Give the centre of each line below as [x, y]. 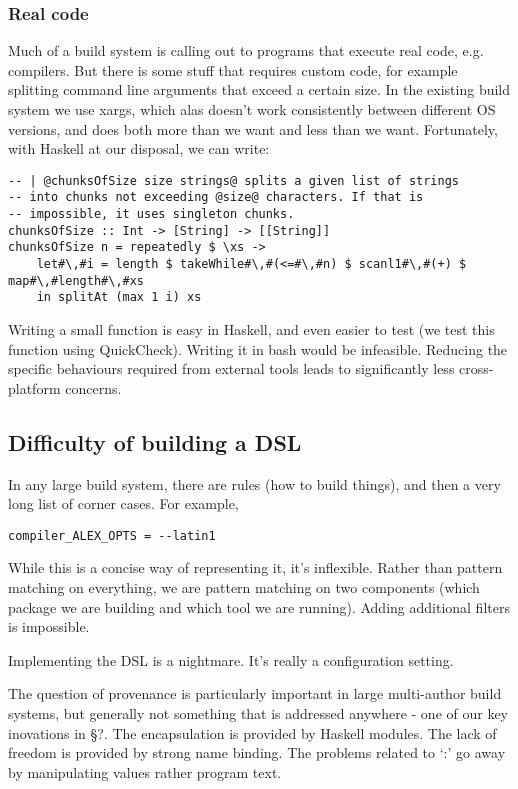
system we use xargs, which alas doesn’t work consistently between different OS [252, 109]
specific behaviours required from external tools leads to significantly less [231, 368]
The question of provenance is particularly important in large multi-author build [255, 693]
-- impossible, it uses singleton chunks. [151, 214]
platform [34, 387]
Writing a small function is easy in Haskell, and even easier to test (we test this [251, 329]
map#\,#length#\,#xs [76, 280]
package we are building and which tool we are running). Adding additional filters [259, 606]
